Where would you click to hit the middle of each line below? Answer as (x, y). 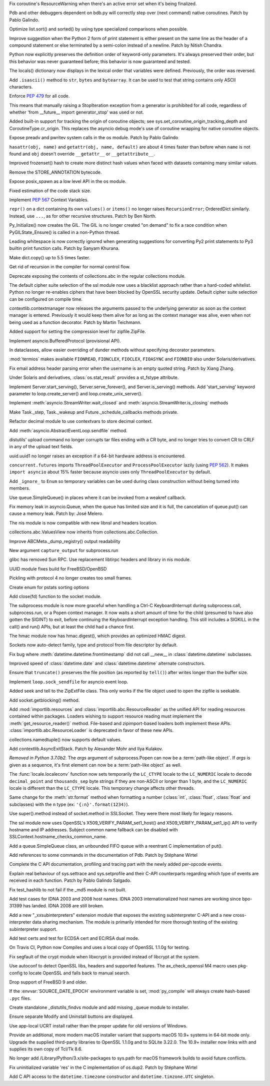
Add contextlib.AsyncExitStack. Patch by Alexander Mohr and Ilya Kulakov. (86, 749)
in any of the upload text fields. (41, 447)
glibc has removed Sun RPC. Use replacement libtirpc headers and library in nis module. (100, 560)
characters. (21, 87)
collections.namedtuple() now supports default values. (65, 739)
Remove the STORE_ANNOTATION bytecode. (55, 172)
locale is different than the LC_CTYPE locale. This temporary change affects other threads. (102, 788)
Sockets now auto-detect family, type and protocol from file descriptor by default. (93, 645)
